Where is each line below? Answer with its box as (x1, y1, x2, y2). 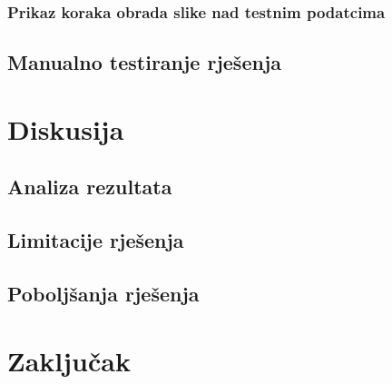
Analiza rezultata (7, 172, 172, 201)
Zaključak (7, 341, 131, 379)
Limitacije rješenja (7, 226, 184, 254)
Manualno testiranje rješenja (7, 48, 281, 76)
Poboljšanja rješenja (7, 279, 200, 307)
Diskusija (7, 110, 124, 147)
